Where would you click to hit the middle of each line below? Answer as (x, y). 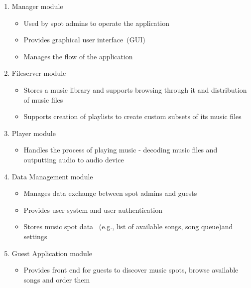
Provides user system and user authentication (93, 210)
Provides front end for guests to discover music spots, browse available (131, 270)
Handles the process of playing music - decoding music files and (121, 150)
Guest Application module (52, 253)
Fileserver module (39, 73)
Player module (34, 133)
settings (35, 236)
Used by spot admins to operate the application (96, 23)
